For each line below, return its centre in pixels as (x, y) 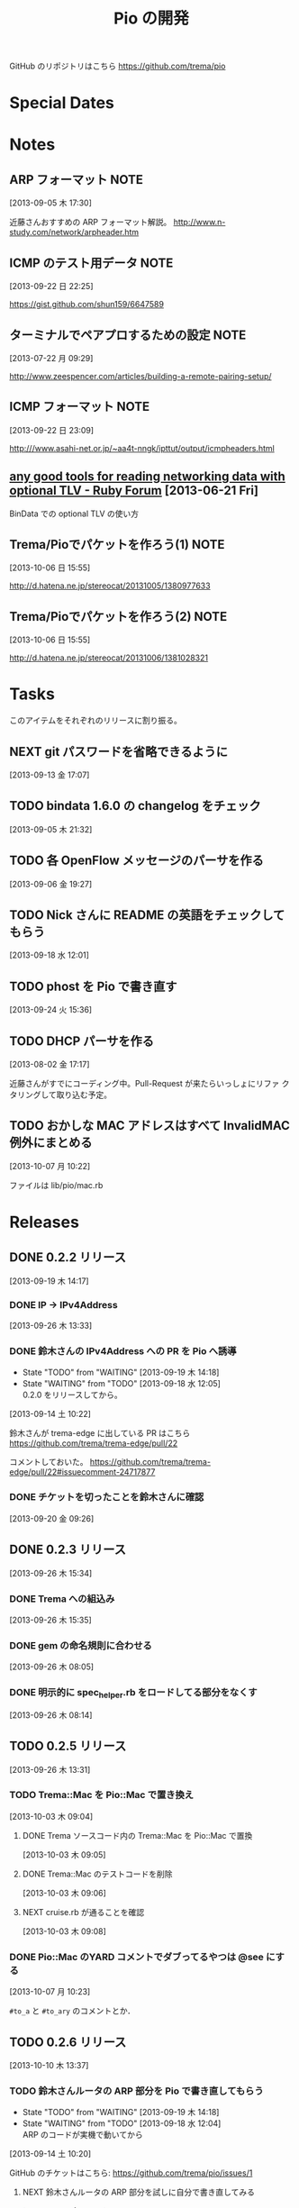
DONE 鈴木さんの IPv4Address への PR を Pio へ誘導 (123, 1351)
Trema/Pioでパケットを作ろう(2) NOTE (118, 617)
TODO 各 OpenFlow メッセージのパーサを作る (136, 861)
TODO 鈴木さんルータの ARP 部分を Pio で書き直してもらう (136, 2091)
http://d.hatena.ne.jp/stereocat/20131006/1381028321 (109, 658)
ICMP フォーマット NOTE (80, 407)
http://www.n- (199, 223)
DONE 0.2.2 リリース (68, 1258)
